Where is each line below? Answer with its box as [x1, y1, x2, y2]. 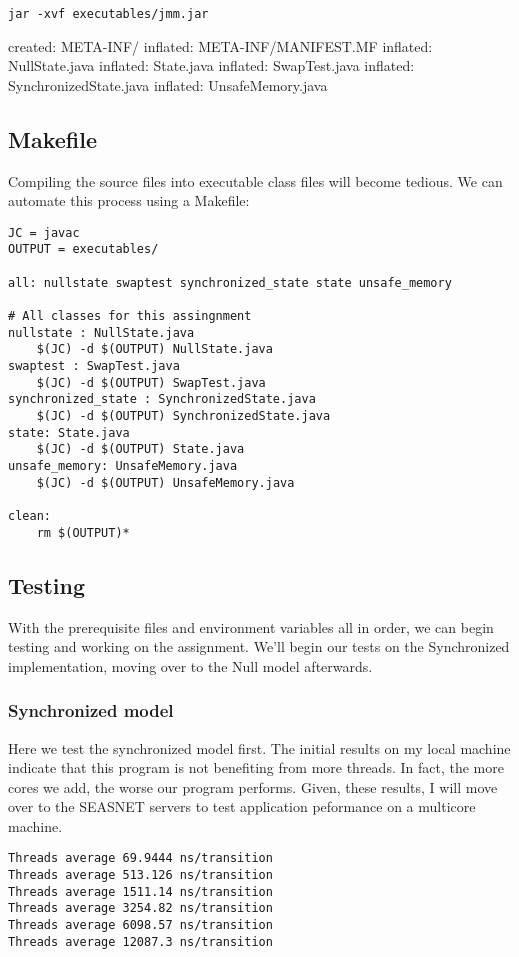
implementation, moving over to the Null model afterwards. [8, 655, 373, 676]
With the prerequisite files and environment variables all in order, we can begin [8, 616, 494, 637]
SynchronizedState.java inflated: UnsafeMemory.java [8, 74, 328, 95]
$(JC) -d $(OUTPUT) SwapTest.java [36, 375, 266, 390]
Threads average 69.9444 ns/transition [8, 851, 273, 866]
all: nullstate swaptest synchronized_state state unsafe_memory [8, 275, 452, 290]
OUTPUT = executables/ [8, 242, 159, 257]
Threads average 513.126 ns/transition [8, 868, 273, 883]
